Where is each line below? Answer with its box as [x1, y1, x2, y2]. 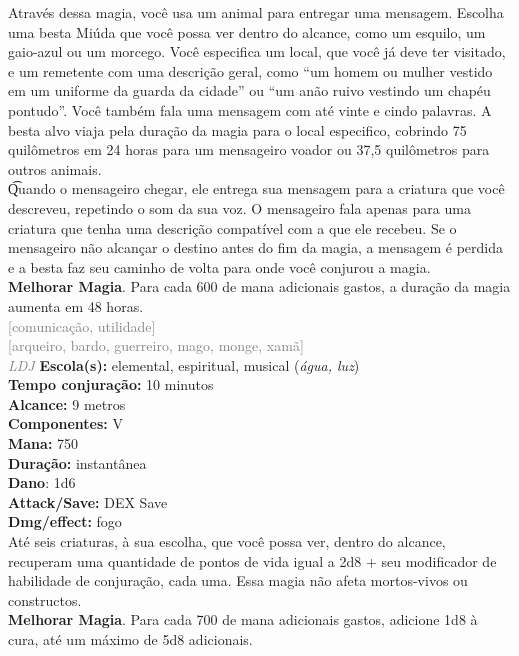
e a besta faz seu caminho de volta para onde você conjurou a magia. [8, 256, 431, 277]
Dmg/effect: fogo [8, 511, 122, 532]
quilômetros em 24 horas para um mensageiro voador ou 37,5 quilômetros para [8, 139, 490, 160]
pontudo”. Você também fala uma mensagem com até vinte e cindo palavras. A [8, 99, 492, 120]
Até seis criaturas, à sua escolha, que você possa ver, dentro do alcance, [8, 531, 446, 552]
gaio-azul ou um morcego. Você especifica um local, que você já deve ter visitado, [8, 41, 506, 62]
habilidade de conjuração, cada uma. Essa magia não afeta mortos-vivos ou [8, 570, 468, 591]
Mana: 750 [8, 433, 79, 454]
